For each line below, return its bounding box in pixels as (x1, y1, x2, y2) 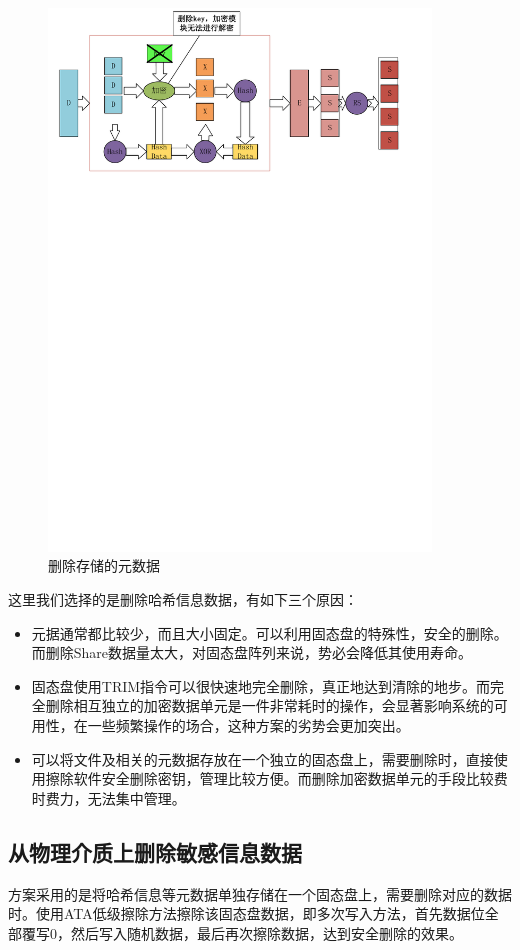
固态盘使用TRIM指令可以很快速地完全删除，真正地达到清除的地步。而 (31, 675, 491, 696)
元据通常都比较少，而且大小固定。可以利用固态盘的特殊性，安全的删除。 (31, 622, 508, 643)
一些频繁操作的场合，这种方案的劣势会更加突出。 (87, 715, 410, 736)
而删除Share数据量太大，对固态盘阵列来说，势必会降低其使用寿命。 (31, 642, 473, 663)
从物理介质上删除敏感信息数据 (8, 836, 302, 867)
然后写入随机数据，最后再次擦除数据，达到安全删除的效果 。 (70, 922, 463, 943)
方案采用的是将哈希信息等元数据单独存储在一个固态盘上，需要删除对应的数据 (8, 883, 512, 904)
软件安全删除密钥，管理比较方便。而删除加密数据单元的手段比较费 (73, 768, 508, 789)
